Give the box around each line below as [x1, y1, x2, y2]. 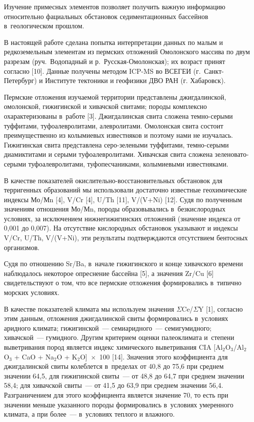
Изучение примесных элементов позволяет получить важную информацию [4, 1, 226, 11]
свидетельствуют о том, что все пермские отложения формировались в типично [4, 277, 242, 288]
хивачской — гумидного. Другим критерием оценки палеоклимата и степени [4, 332, 234, 342]
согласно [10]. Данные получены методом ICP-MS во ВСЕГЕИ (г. [4, 65, 201, 76]
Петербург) [4, 75, 37, 85]
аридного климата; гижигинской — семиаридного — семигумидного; [4, 322, 212, 333]
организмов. [4, 242, 40, 252]
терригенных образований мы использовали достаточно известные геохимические [4, 185, 247, 195]
